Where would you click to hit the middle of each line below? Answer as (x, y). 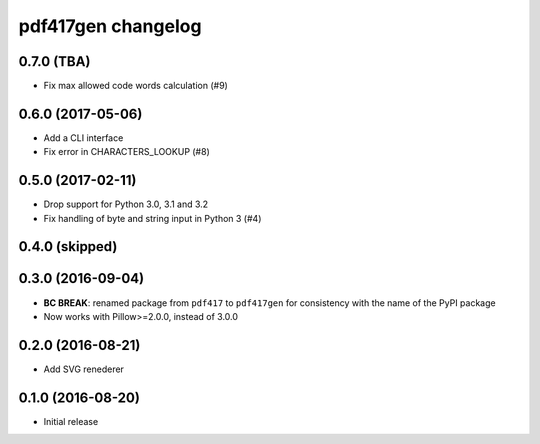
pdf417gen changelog (110, 26)
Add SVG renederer (84, 369)
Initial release (71, 421)
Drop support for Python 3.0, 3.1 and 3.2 (126, 204)
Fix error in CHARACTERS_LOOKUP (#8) (126, 152)
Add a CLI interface (83, 137)
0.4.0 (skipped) (68, 246)
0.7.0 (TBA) (54, 61)
